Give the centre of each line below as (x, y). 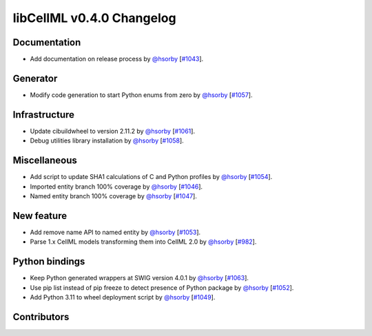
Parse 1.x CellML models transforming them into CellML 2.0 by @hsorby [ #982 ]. (143, 242)
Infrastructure (44, 115)
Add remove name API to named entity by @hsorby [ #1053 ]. (115, 232)
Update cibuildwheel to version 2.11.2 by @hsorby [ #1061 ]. (113, 131)
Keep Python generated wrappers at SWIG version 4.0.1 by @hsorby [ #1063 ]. (139, 278)
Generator (35, 78)
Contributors (41, 317)
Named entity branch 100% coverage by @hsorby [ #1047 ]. (114, 196)
